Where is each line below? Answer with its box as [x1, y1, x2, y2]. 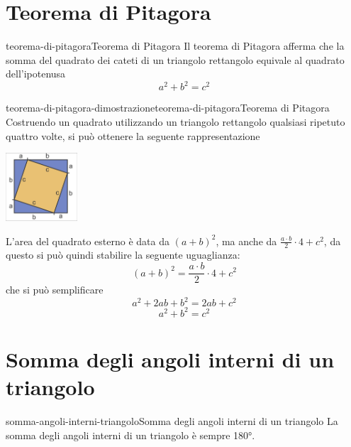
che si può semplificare [6, 282, 104, 297]
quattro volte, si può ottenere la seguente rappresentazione [6, 128, 260, 143]
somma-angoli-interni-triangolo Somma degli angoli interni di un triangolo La [6, 414, 338, 429]
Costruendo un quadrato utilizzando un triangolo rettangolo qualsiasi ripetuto [6, 114, 345, 129]
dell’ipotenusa [6, 66, 66, 81]
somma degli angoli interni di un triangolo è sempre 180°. [6, 427, 255, 442]
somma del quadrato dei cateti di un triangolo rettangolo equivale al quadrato [6, 52, 345, 67]
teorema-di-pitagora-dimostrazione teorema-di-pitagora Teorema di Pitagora [6, 100, 330, 115]
